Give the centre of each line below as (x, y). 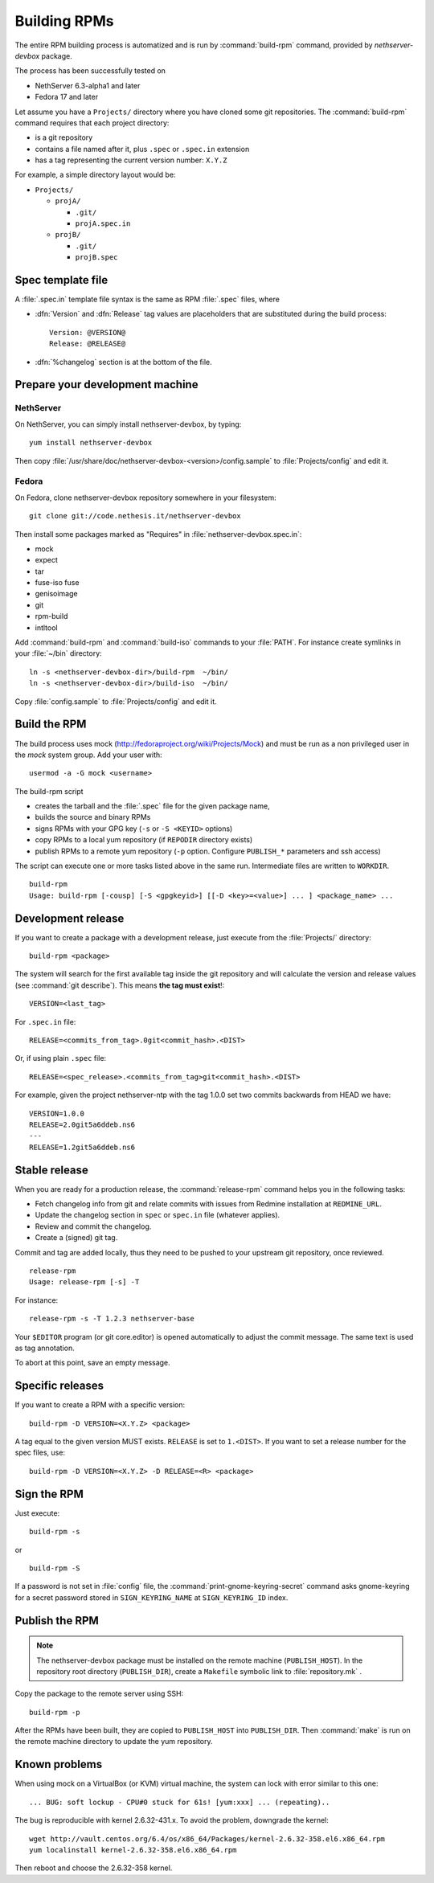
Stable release (51, 1170)
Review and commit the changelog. (93, 1226)
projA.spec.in (103, 224)
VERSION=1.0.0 (57, 1113)
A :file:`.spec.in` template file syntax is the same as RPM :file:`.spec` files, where (147, 299)
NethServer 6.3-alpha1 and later (88, 85)
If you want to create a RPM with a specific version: (100, 1405)
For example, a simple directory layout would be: (95, 175)
